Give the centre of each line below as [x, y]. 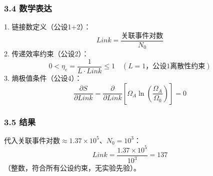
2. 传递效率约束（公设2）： [46, 54]
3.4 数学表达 [28, 8]
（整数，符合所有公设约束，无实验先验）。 [72, 168]
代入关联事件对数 [32, 140]
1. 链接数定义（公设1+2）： [47, 27]
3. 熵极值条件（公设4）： [43, 78]
